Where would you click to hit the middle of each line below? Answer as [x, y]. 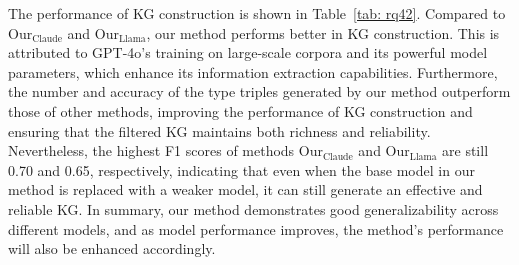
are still [465, 150]
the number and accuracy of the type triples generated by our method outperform [259, 91]
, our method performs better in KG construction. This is [323, 32]
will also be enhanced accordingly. [112, 248]
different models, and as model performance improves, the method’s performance [256, 228]
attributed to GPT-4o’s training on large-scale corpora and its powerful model [248, 52]
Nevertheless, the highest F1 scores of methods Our [165, 150]
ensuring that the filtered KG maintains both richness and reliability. [219, 130]
